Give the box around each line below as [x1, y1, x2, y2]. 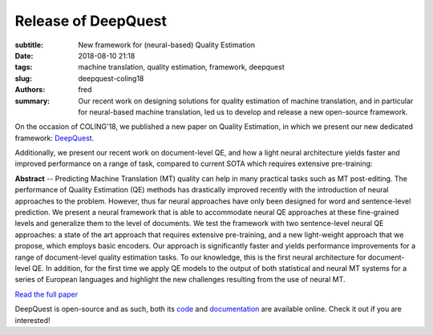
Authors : [14, 85, 46, 95]
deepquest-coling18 [78, 73, 144, 83]
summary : [14, 96, 51, 106]
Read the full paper [14, 289, 79, 299]
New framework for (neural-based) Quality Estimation [78, 40, 256, 50]
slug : [14, 73, 32, 83]
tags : [14, 63, 33, 72]
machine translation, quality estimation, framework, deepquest [78, 63, 285, 72]
